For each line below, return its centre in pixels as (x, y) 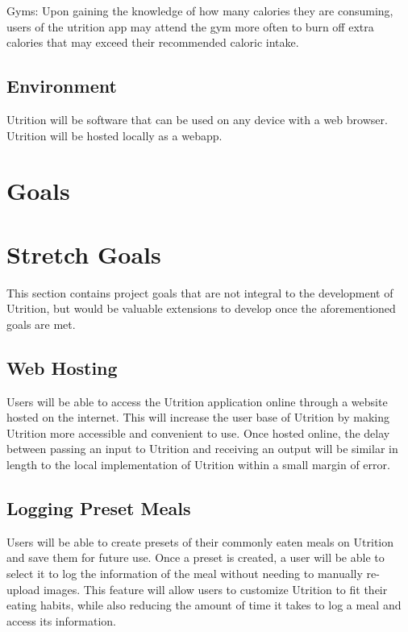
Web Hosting (62, 367)
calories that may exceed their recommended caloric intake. (153, 42)
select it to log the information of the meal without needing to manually (185, 574)
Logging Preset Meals (99, 508)
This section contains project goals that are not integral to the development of (200, 292)
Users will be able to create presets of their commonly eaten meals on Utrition (200, 541)
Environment (62, 86)
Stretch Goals (84, 254)
